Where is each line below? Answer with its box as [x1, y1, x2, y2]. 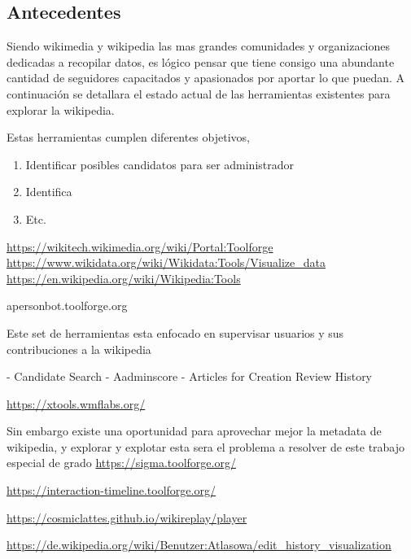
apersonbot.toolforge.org [7, 297, 128, 314]
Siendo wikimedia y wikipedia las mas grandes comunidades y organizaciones [7, 37, 391, 55]
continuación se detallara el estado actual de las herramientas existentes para [7, 85, 391, 102]
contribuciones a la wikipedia [7, 340, 151, 357]
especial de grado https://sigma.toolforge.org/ [7, 454, 236, 471]
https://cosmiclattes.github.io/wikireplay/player [7, 509, 247, 526]
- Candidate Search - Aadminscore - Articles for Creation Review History [7, 368, 373, 385]
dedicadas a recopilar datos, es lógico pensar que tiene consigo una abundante [7, 53, 395, 70]
